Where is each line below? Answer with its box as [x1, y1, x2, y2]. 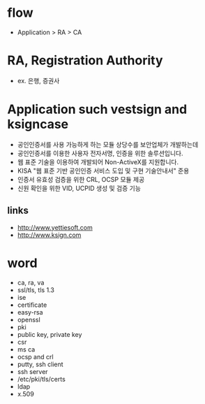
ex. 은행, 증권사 [17, 76, 60, 85]
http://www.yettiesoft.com [17, 223, 93, 231]
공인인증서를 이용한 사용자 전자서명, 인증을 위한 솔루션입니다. [17, 149, 183, 157]
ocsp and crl [17, 352, 54, 361]
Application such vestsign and [7, 101, 188, 117]
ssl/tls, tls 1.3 [17, 285, 54, 294]
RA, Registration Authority [7, 52, 163, 68]
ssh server [17, 367, 48, 375]
